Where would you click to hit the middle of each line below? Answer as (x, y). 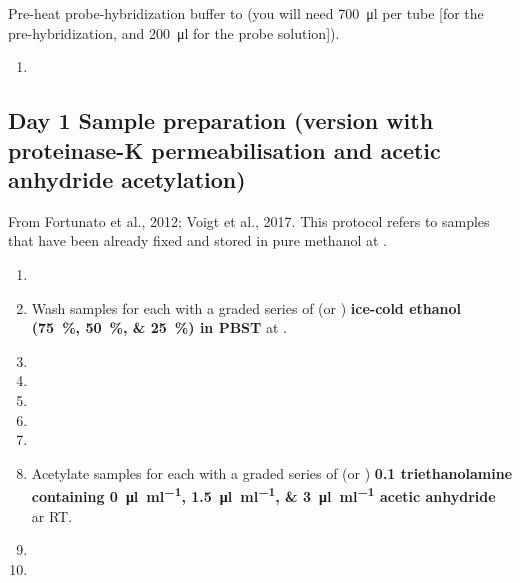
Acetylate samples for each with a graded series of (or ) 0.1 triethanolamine (272, 472)
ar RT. (52, 515)
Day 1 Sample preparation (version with (221, 120)
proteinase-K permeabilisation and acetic (224, 149)
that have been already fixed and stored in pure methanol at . (197, 240)
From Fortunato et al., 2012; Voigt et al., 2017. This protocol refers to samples (249, 220)
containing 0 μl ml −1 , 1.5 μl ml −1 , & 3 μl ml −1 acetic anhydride (263, 494)
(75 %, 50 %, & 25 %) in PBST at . (159, 327)
